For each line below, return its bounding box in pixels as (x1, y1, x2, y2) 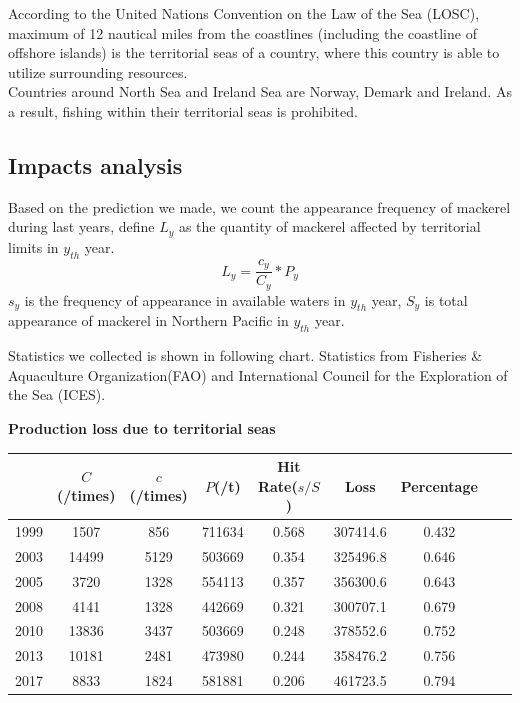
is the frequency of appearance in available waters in (24, 289, 346, 310)
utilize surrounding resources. (8, 61, 188, 82)
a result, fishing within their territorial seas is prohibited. (8, 100, 358, 121)
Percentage (400, 475, 478, 496)
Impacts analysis (8, 149, 183, 180)
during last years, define (8, 216, 155, 237)
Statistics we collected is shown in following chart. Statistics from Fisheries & (8, 345, 483, 366)
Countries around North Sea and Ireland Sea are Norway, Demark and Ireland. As (8, 81, 512, 102)
